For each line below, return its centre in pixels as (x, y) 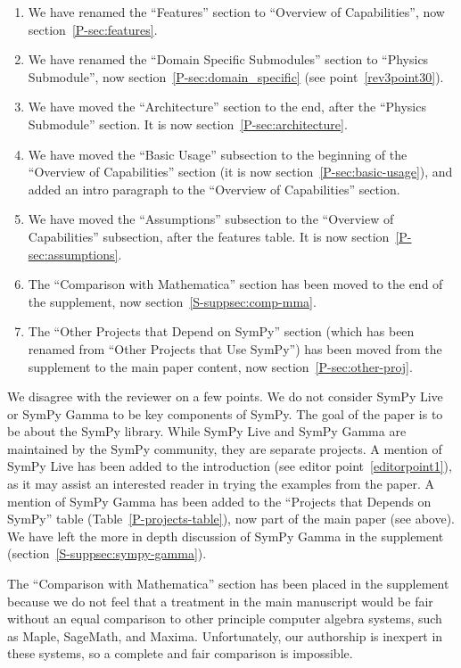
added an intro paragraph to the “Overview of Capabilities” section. (214, 189)
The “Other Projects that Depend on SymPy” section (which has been (221, 331)
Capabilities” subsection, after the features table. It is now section (209, 236)
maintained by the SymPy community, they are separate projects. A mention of (225, 448)
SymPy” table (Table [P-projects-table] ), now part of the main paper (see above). (231, 519)
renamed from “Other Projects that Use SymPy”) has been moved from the (235, 348)
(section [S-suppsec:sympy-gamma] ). (107, 553)
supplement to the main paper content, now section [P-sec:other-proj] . (220, 366)
